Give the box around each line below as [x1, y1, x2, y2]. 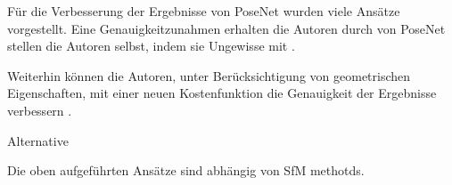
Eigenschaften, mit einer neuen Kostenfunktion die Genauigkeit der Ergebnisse [7, 84, 437, 102]
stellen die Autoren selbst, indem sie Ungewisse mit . [7, 36, 295, 55]
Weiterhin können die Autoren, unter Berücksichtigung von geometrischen [7, 66, 411, 84]
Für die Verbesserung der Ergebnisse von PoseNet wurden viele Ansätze [7, 2, 400, 20]
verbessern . [7, 101, 72, 119]
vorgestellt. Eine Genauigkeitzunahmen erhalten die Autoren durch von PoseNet [7, 19, 446, 37]
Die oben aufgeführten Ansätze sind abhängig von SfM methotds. [7, 161, 365, 180]
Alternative [7, 131, 69, 149]
